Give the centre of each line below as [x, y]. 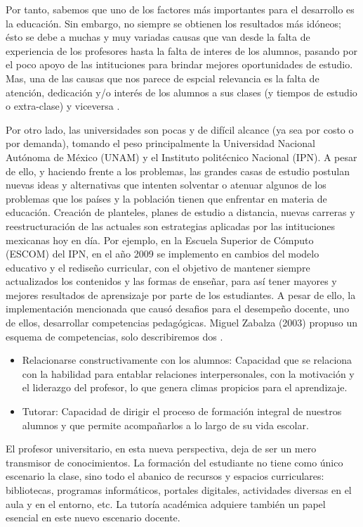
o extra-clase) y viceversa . [63, 106]
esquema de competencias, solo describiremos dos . [114, 336]
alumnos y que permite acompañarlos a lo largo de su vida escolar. [165, 425]
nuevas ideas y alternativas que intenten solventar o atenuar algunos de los [166, 185]
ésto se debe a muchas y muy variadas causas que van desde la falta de [158, 37]
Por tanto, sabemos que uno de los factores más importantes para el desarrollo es [180, 9]
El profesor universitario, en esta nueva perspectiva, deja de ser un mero [161, 449]
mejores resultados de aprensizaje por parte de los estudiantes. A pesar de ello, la [181, 294]
